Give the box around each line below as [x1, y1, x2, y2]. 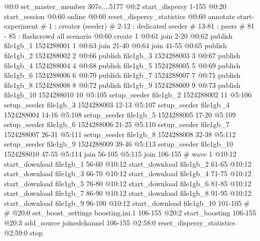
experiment [4, 21, 39, 31]
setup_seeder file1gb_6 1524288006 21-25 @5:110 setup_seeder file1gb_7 [4, 119, 230, 130]
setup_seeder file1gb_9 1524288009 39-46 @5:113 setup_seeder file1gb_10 [4, 139, 233, 149]
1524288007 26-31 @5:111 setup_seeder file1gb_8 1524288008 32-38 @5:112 [4, 129, 236, 139]
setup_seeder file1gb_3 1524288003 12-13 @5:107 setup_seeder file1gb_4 [4, 99, 230, 109]
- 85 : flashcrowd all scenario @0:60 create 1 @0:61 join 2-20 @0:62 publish [4, 30, 233, 41]
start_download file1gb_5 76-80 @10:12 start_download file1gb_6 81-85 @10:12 [4, 178, 251, 188]
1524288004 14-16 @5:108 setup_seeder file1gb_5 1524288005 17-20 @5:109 [4, 109, 236, 119]
